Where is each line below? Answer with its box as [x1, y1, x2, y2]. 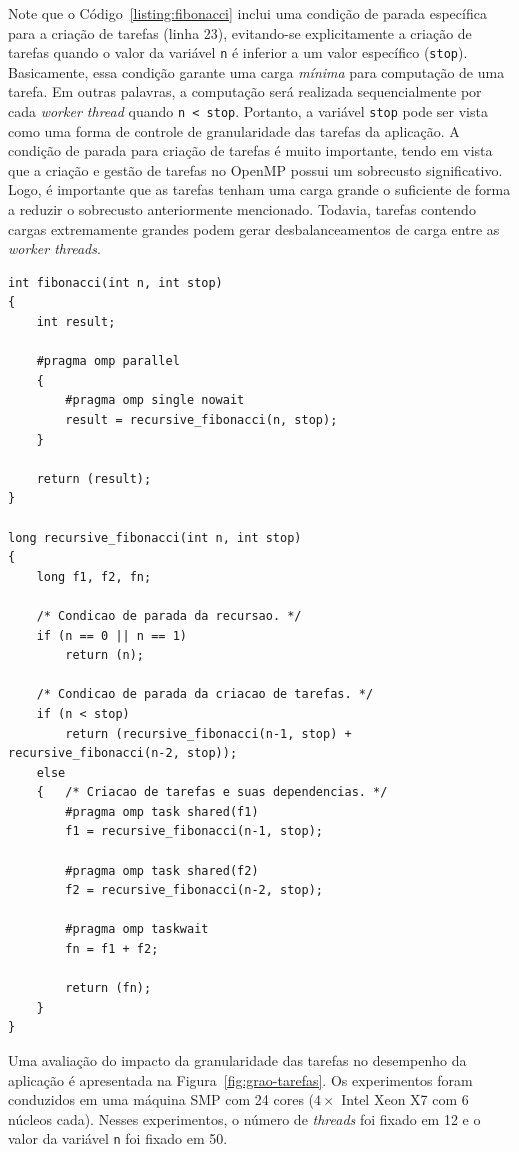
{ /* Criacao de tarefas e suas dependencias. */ [36, 785, 388, 800]
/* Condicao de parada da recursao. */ [36, 608, 302, 623]
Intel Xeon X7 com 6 [341, 1089, 469, 1110]
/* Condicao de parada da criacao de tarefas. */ [36, 687, 374, 702]
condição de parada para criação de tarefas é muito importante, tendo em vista [8, 140, 493, 161]
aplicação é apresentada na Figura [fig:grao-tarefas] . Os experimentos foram [8, 1069, 473, 1090]
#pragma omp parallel [36, 354, 180, 369]
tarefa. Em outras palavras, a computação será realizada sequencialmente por [8, 81, 482, 102]
